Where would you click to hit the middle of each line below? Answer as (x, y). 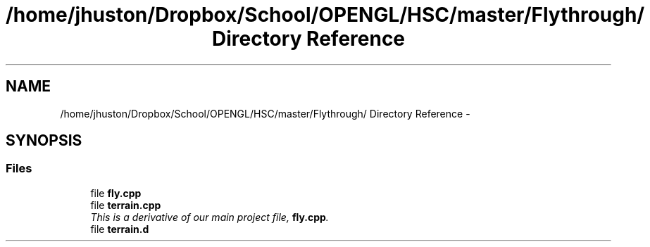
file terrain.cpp (126, 205)
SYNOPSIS (44, 141)
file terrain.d (120, 229)
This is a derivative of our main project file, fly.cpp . (210, 217)
